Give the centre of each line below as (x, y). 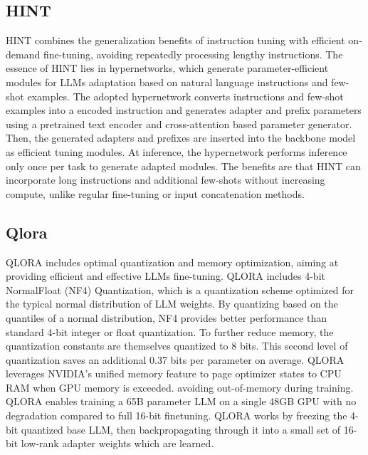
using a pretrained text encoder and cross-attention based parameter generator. (179, 124)
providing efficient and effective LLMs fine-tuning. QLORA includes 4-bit (165, 276)
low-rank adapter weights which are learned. (117, 443)
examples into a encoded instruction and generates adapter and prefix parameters (184, 110)
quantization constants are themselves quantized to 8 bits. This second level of (177, 346)
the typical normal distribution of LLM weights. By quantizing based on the (172, 304)
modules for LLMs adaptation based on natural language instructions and (167, 82)
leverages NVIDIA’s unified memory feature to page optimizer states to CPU (174, 373)
